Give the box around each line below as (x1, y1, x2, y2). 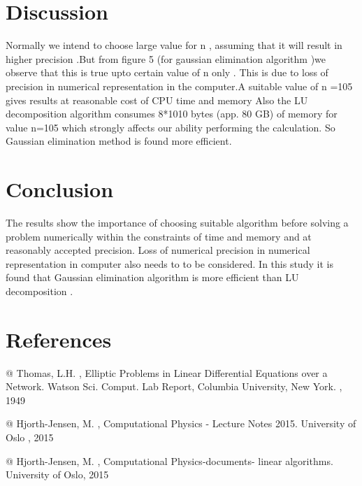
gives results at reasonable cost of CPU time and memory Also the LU (6, 92, 308, 107)
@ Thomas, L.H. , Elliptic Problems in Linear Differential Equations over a (6, 365, 328, 380)
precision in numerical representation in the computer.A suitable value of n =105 (6, 78, 353, 93)
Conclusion (6, 175, 114, 203)
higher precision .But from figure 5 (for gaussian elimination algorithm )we (6, 51, 326, 66)
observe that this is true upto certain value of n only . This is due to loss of (6, 65, 328, 80)
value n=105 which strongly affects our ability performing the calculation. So (6, 120, 335, 134)
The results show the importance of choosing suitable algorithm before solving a (6, 215, 349, 229)
